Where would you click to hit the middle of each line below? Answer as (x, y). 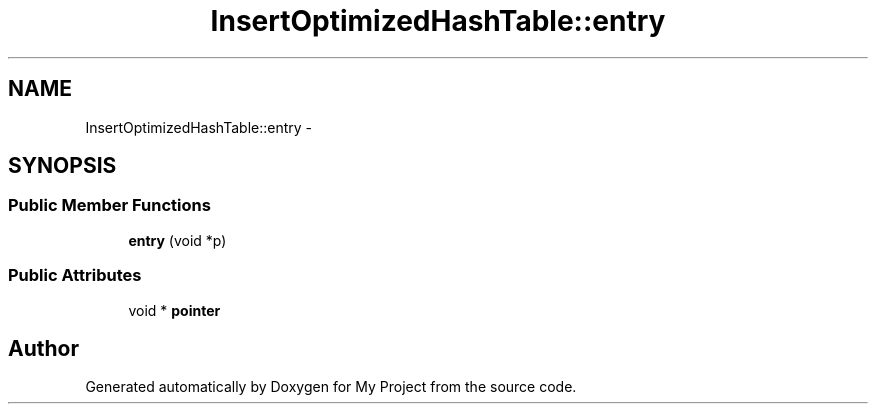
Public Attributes (75, 275)
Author (43, 348)
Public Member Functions (109, 205)
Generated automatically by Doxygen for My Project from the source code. (331, 387)
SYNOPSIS (62, 166)
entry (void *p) (177, 240)
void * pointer (174, 310)
